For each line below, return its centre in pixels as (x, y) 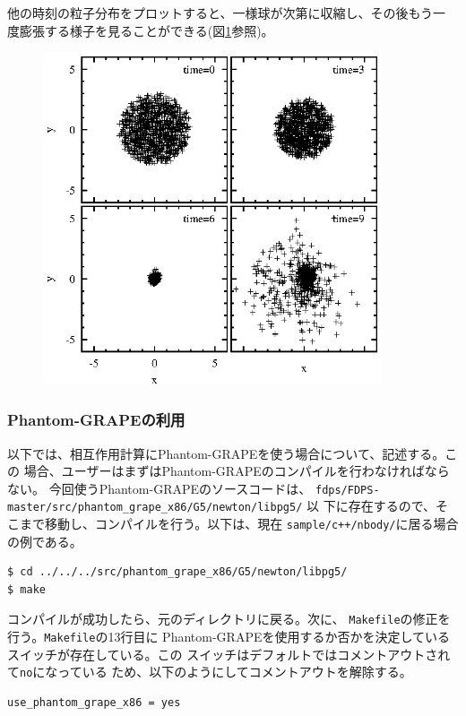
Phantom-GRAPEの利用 (96, 420)
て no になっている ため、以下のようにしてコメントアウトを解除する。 (210, 672)
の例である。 (45, 541)
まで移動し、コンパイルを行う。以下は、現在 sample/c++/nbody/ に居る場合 (239, 524)
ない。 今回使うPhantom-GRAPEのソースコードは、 (160, 488)
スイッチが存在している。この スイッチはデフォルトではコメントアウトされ (229, 654)
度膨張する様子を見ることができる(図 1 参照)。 (141, 30)
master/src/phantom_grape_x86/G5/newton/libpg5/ (155, 508)
